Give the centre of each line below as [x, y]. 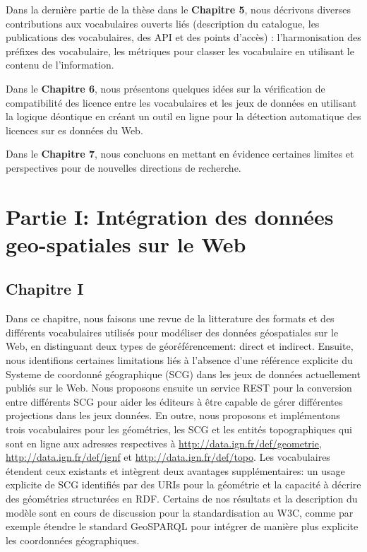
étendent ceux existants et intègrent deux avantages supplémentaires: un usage [175, 470]
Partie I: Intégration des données [170, 216]
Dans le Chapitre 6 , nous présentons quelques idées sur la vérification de [166, 88]
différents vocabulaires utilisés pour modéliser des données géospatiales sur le [172, 332]
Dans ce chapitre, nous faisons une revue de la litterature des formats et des [170, 318]
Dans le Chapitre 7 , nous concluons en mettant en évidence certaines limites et [180, 154]
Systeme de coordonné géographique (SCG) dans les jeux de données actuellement [183, 374]
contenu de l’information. [60, 65]
